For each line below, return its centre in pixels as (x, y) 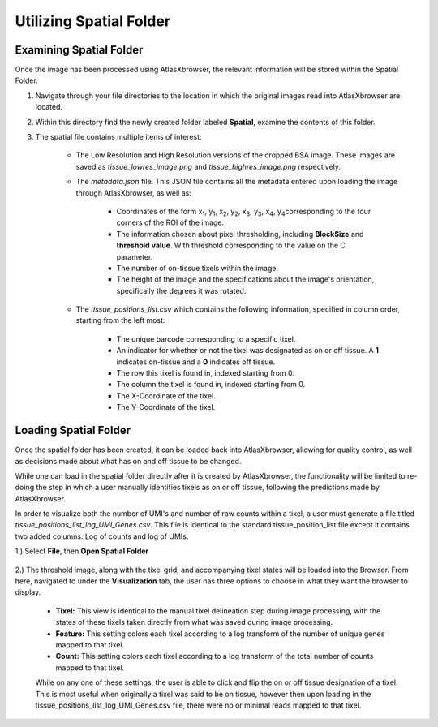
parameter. (135, 256)
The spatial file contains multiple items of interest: (118, 137)
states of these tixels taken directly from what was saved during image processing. (194, 622)
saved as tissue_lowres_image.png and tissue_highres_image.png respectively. (208, 166)
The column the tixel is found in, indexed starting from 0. (211, 385)
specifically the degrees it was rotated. (181, 290)
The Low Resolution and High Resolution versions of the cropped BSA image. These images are (236, 155)
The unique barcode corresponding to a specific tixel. (206, 339)
